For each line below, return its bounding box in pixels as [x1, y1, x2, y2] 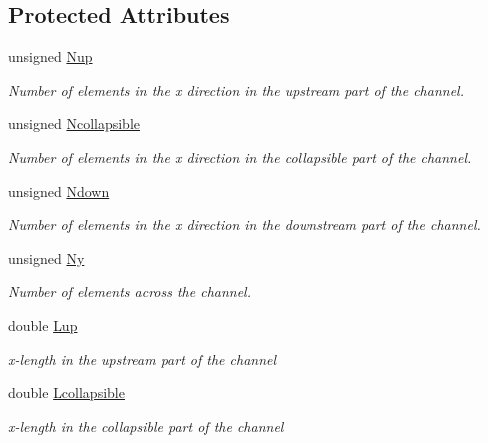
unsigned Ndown [8, 180, 110, 201]
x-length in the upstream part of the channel [8, 348, 277, 369]
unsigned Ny [8, 247, 85, 268]
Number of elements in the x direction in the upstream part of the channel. [8, 79, 464, 100]
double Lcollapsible [8, 382, 125, 403]
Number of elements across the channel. [8, 281, 251, 302]
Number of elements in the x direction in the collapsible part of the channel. [8, 146, 472, 167]
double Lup [8, 314, 78, 335]
